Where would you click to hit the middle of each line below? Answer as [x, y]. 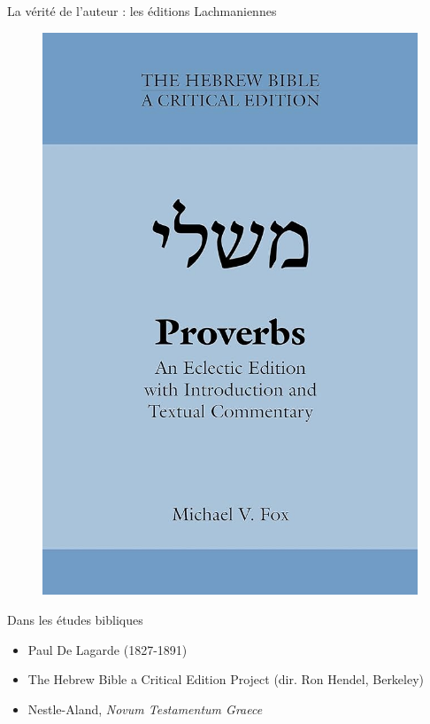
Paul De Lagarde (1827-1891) [107, 649]
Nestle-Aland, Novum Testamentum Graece [145, 708]
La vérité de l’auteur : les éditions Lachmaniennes [142, 11]
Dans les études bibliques [75, 619]
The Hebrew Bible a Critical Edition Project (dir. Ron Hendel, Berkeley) [226, 679]
